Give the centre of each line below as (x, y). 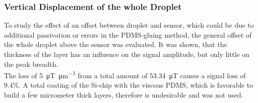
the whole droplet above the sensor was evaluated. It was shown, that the (116, 44)
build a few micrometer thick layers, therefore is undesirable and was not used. (124, 95)
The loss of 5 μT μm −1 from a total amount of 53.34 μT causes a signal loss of (125, 75)
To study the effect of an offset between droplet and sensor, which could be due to (129, 25)
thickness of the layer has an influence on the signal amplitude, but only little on (127, 54)
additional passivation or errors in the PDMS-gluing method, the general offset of (128, 34)
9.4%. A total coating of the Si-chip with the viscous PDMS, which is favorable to (129, 85)
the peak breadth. (31, 64)
